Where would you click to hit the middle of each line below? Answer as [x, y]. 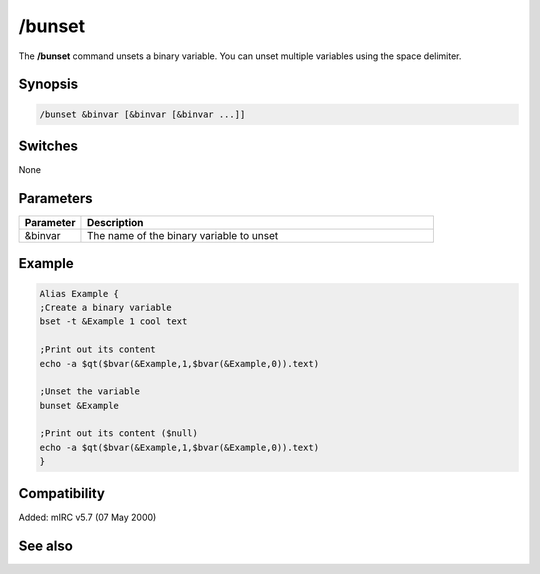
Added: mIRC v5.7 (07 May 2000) [87, 517]
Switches [48, 145]
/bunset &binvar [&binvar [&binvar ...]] [142, 114]
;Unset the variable [89, 391]
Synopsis [48, 84]
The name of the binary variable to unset [182, 235]
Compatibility [61, 493]
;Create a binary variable [105, 307]
